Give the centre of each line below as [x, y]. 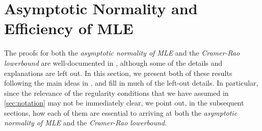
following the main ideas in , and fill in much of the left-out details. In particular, [131, 83]
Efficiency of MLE [69, 28]
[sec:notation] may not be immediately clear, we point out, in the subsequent [124, 103]
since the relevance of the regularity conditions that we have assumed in [116, 93]
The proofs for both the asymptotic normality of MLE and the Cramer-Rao [122, 53]
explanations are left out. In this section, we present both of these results [118, 73]
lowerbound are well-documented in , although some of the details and [113, 62]
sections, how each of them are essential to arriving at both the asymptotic [121, 112]
